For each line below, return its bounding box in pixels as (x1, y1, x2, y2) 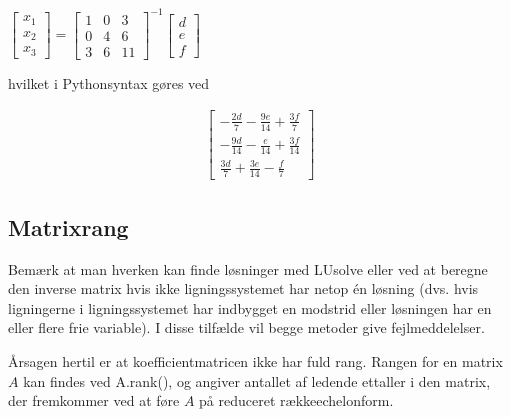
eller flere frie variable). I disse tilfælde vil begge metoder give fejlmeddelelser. (8, 317, 485, 338)
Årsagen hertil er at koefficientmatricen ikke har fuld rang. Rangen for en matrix (8, 350, 503, 371)
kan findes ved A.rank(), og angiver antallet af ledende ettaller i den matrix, (23, 370, 491, 391)
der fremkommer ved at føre (8, 390, 180, 411)
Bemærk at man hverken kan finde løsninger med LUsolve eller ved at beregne (8, 258, 488, 279)
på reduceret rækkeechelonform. (199, 390, 394, 411)
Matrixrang (8, 211, 129, 242)
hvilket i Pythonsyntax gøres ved (8, 72, 210, 93)
